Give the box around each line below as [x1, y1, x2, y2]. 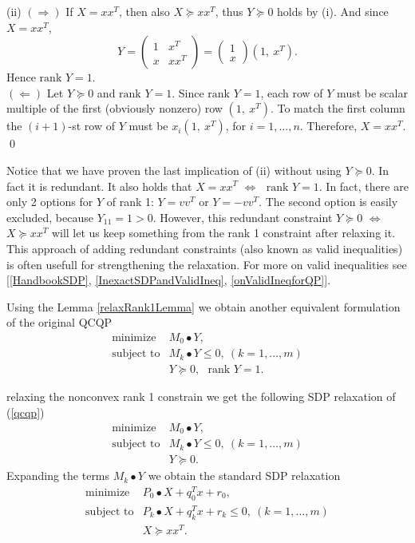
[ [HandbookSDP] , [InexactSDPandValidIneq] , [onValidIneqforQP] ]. [6, 271, 331, 288]
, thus [215, 3, 243, 19]
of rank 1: [106, 193, 154, 210]
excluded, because [6, 208, 93, 225]
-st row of [68, 117, 115, 134]
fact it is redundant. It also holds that [6, 177, 192, 194]
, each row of [260, 84, 323, 101]
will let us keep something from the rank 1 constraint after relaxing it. [51, 224, 396, 241]
